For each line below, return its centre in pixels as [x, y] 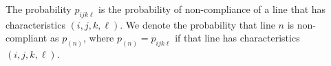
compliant [26, 38]
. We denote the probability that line [197, 24]
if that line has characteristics [237, 38]
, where [98, 38]
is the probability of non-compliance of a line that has [212, 9]
